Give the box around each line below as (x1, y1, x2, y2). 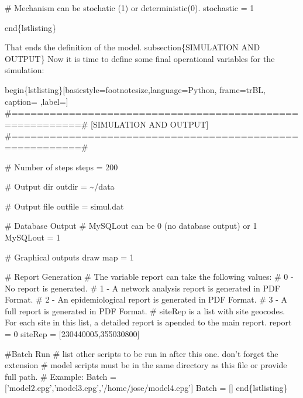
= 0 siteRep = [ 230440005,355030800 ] (5, 328, 140, 340)
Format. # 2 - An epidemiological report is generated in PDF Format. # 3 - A (5, 293, 288, 306)
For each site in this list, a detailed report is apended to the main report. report (5, 316, 292, 328)
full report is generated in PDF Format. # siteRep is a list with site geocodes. (5, 304, 285, 317)
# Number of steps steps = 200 (5, 160, 118, 173)
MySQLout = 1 (5, 231, 61, 243)
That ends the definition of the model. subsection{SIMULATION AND (5, 41, 260, 53)
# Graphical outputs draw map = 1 (5, 251, 134, 263)
